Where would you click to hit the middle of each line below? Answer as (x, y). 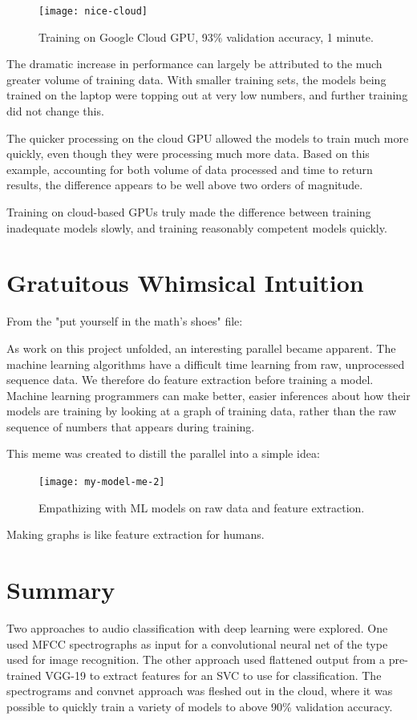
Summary (61, 590)
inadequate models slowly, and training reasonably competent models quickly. (197, 227)
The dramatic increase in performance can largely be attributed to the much (194, 64)
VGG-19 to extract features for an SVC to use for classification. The (213, 675)
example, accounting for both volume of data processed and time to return (190, 169)
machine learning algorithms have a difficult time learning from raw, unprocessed (206, 364)
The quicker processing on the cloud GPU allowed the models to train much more (208, 138)
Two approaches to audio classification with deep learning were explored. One (197, 628)
